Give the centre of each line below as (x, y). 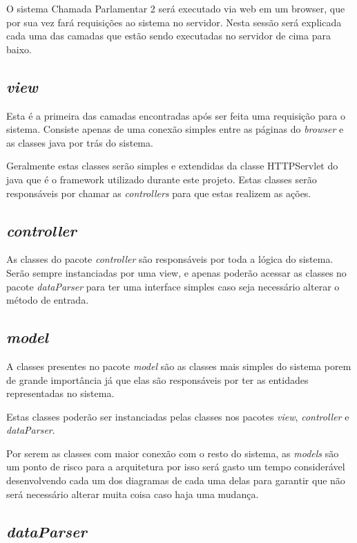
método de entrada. (48, 300)
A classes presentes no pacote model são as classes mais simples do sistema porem (179, 366)
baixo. (19, 49)
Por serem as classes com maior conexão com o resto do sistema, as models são (173, 453)
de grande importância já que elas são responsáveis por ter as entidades (157, 379)
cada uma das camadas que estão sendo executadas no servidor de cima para (168, 36)
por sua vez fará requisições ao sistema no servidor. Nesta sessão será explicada (174, 22)
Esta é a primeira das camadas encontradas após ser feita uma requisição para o (176, 115)
